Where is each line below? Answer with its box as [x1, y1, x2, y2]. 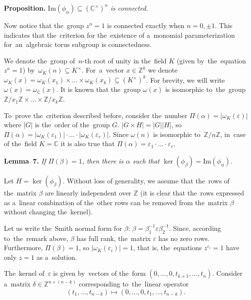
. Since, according [169, 223, 221, 233]
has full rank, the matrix [76, 233, 151, 243]
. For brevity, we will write [146, 75, 225, 85]
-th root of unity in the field [82, 55, 167, 65]
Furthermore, [4, 242, 43, 253]
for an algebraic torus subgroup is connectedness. [4, 39, 152, 49]
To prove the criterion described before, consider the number [4, 110, 188, 120]
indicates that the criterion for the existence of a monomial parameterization [4, 30, 235, 40]
